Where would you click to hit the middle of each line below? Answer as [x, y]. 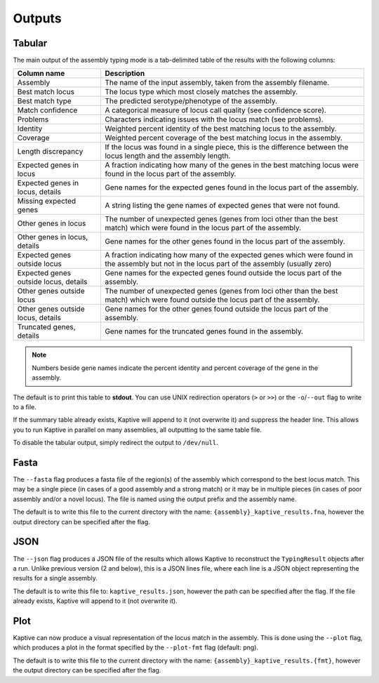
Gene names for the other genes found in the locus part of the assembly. [225, 241]
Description [125, 74]
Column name [41, 74]
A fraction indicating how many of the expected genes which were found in [229, 255]
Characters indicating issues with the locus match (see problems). [214, 119]
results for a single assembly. [55, 578]
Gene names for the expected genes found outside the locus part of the [223, 273]
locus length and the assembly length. [168, 156]
